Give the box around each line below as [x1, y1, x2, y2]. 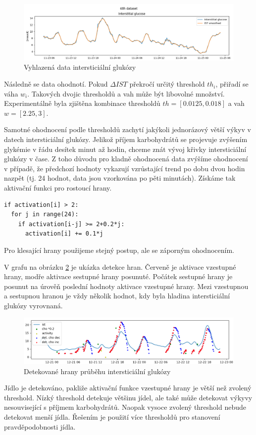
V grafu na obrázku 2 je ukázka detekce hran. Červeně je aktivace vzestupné [4, 261, 236, 272]
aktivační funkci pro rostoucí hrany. [4, 182, 112, 193]
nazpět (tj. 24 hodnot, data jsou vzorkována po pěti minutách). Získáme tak [4, 173, 236, 183]
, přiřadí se [215, 79, 249, 89]
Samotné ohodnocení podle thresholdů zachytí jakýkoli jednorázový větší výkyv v [4, 124, 251, 135]
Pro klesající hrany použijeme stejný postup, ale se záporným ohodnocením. [4, 244, 234, 255]
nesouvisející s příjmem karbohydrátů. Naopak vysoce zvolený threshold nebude [4, 402, 247, 412]
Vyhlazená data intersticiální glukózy [24, 62, 136, 72]
